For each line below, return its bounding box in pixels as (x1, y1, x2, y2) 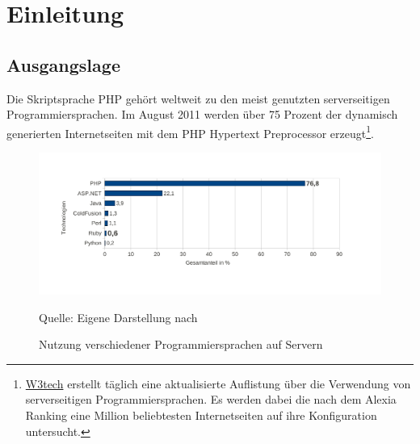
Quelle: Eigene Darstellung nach (39, 308, 198, 325)
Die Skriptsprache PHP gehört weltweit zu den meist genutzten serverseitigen (6, 90, 390, 107)
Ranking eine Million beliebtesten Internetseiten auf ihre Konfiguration (25, 406, 377, 423)
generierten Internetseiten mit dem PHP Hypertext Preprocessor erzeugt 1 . (6, 122, 374, 141)
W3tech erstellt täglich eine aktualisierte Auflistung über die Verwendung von (25, 375, 411, 392)
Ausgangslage (6, 52, 120, 77)
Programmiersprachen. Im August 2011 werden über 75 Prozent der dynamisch (6, 106, 398, 123)
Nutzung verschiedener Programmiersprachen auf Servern (39, 336, 323, 353)
